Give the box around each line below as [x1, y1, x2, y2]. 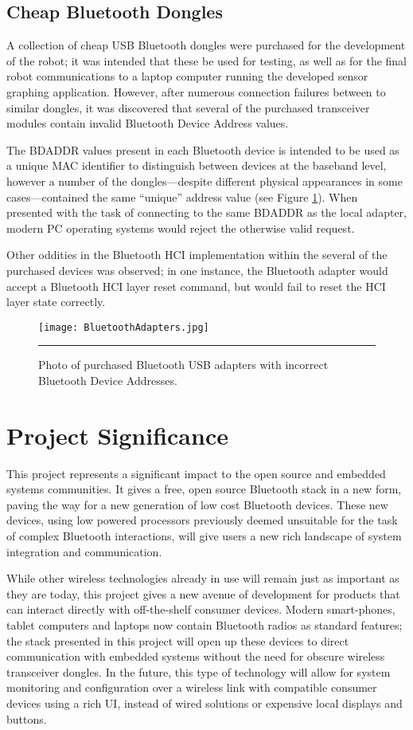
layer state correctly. [6, 293, 106, 310]
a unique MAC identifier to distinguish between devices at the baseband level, [6, 157, 387, 174]
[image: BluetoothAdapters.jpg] [38, 321, 209, 333]
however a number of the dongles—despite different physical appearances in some [6, 172, 403, 189]
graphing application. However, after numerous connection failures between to [6, 83, 386, 100]
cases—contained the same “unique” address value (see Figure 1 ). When [6, 188, 358, 205]
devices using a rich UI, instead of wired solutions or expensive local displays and [6, 694, 403, 711]
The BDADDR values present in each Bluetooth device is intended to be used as [6, 141, 399, 158]
